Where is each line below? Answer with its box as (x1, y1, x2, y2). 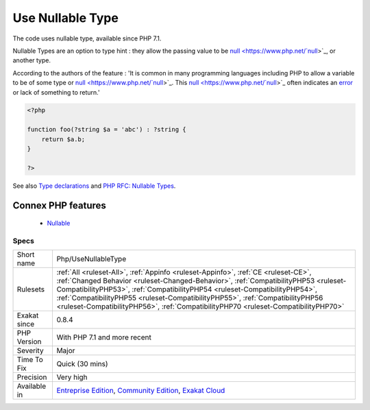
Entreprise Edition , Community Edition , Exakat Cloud (56, 386, 225, 396)
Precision (16, 372, 47, 382)
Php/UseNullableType (56, 254, 127, 264)
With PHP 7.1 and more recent (56, 333, 152, 342)
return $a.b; (41, 135, 86, 143)
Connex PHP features (12, 200, 106, 211)
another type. (12, 56, 51, 64)
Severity (16, 346, 44, 356)
